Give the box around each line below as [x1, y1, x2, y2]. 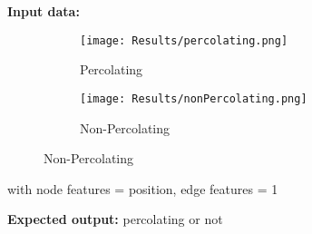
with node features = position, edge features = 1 [7, 179, 278, 198]
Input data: [7, 2, 80, 20]
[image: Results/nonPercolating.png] [80, 92, 307, 105]
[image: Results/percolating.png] [80, 34, 288, 47]
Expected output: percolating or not [7, 210, 223, 229]
